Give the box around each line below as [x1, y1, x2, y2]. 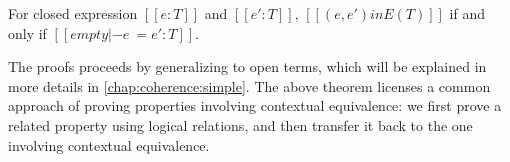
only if [8, 22, 47, 43]
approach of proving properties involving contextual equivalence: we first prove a [8, 95, 502, 116]
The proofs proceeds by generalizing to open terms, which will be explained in [8, 56, 487, 77]
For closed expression [8, 3, 138, 23]
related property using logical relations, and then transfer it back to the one [8, 114, 473, 135]
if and [449, 3, 486, 23]
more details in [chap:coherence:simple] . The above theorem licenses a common [8, 75, 491, 96]
